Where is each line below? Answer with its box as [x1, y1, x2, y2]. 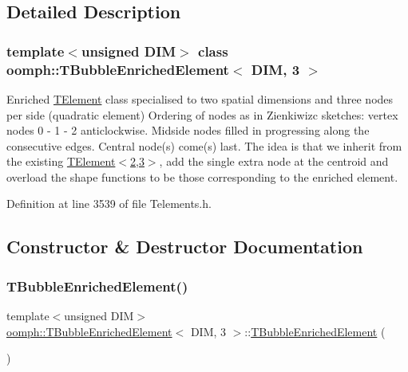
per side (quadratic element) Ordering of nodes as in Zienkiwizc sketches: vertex [6, 106, 398, 123]
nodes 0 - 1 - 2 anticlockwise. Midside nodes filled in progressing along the [6, 122, 370, 139]
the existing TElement [6, 153, 116, 170]
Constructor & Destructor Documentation [6, 234, 363, 259]
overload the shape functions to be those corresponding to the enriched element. [6, 168, 398, 185]
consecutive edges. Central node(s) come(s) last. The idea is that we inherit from [6, 137, 402, 154]
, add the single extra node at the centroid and [159, 153, 389, 170]
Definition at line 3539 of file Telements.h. [6, 195, 212, 212]
